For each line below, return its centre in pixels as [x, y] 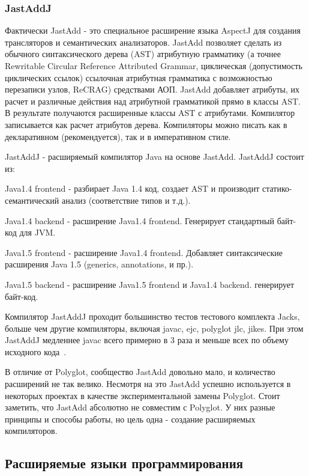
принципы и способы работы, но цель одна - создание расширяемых [130, 419]
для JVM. [37, 232]
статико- [277, 188]
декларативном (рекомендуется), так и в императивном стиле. [118, 136]
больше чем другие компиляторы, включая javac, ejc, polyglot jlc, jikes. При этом [154, 328]
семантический [32, 200]
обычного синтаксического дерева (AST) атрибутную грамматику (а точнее [143, 54]
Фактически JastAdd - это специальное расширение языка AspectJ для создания [153, 30]
